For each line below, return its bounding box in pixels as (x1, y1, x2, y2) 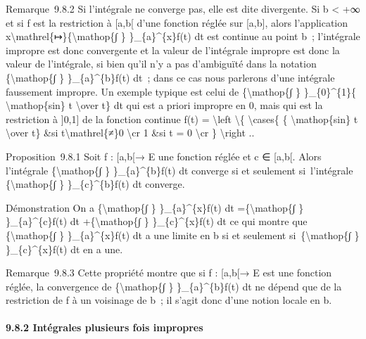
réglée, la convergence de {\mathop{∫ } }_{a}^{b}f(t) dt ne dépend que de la (6, 279, 342, 293)
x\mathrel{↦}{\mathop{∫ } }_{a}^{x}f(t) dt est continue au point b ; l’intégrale (6, 29, 360, 44)
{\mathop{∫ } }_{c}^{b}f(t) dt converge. (6, 177, 185, 191)
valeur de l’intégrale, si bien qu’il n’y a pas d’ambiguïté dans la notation (6, 56, 317, 71)
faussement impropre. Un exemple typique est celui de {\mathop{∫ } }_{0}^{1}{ (6, 84, 357, 98)
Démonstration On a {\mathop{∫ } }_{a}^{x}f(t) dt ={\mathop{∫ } (6, 200, 304, 215)
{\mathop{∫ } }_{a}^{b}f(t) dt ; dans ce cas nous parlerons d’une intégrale (6, 70, 335, 84)
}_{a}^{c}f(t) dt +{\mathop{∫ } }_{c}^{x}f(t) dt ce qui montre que (6, 214, 308, 229)
